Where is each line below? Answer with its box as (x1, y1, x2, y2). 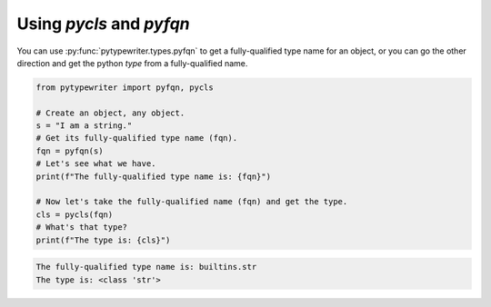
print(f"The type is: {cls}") (35, 234, 171, 245)
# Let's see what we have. (35, 159, 156, 169)
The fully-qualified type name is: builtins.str (35, 262, 257, 272)
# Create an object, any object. (35, 107, 185, 118)
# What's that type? (35, 223, 127, 233)
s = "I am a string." (35, 121, 133, 131)
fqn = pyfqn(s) (35, 145, 104, 156)
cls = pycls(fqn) (35, 209, 114, 220)
